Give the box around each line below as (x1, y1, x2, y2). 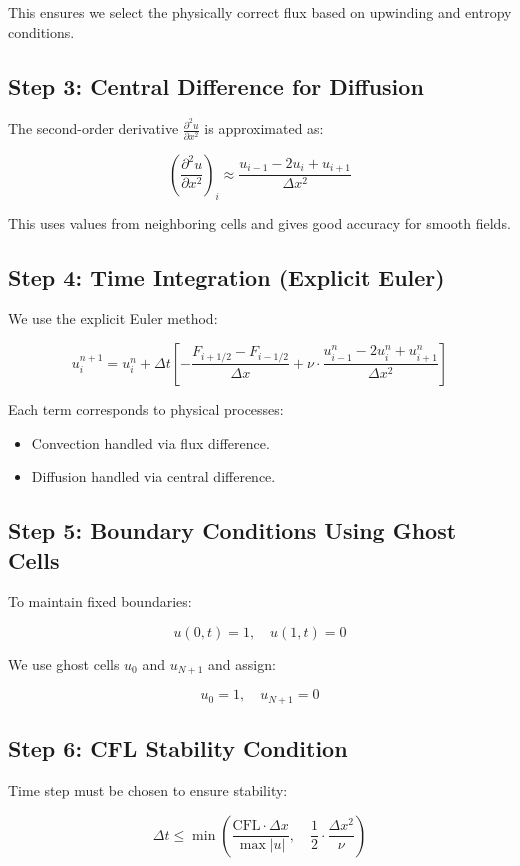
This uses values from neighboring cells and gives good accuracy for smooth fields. (8, 212, 511, 233)
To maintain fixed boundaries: (8, 591, 192, 612)
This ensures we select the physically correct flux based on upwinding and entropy (8, 2, 512, 22)
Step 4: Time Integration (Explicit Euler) (8, 261, 445, 292)
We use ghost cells (8, 653, 120, 674)
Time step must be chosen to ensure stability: (8, 780, 288, 801)
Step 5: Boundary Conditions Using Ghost (8, 515, 457, 546)
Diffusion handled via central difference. (31, 466, 276, 487)
